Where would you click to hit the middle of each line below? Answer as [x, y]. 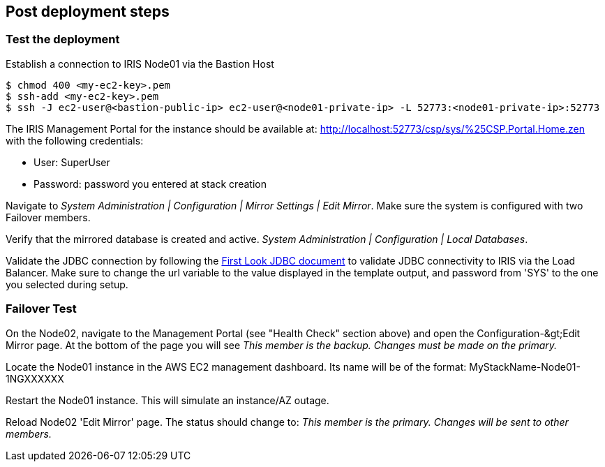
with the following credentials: [75, 140]
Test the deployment [63, 39]
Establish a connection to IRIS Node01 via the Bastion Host [140, 64]
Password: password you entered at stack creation [150, 184]
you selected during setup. [67, 284]
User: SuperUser [72, 162]
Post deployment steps [88, 12]
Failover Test [41, 309]
